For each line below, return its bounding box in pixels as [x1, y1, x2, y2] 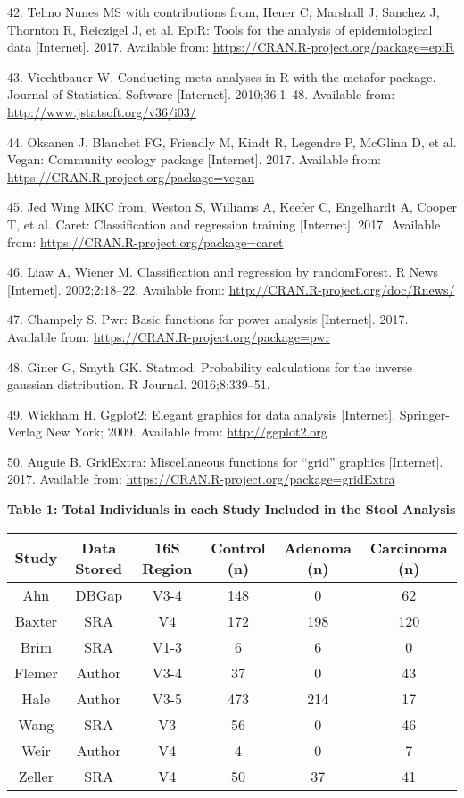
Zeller [18, 765, 54, 786]
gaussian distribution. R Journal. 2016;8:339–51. [7, 375, 270, 394]
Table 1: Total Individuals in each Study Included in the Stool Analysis [7, 500, 456, 519]
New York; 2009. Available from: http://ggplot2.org [46, 422, 327, 441]
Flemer [14, 661, 58, 683]
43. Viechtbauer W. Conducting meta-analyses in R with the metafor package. [7, 67, 436, 86]
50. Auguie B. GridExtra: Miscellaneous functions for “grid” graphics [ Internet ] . [7, 452, 443, 470]
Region [142, 557, 193, 578]
